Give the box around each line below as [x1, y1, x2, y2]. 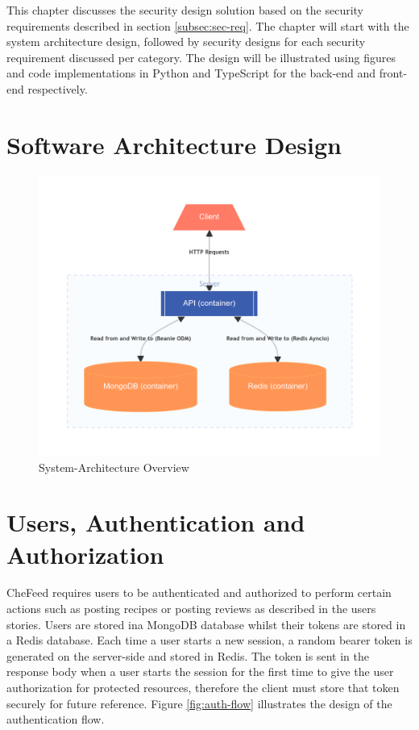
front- [379, 65, 408, 81]
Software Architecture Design [6, 127, 342, 161]
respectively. [27, 80, 88, 97]
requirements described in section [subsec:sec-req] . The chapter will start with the [6, 17, 409, 34]
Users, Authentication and [6, 506, 305, 539]
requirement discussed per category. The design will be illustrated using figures [6, 48, 396, 65]
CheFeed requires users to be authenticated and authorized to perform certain [6, 584, 392, 601]
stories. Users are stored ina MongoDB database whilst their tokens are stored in [6, 615, 406, 632]
